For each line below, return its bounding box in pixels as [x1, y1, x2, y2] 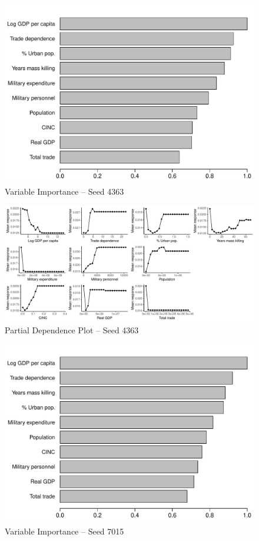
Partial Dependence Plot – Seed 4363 [5, 323, 139, 336]
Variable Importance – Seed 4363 [5, 185, 124, 198]
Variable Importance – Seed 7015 [5, 524, 124, 537]
